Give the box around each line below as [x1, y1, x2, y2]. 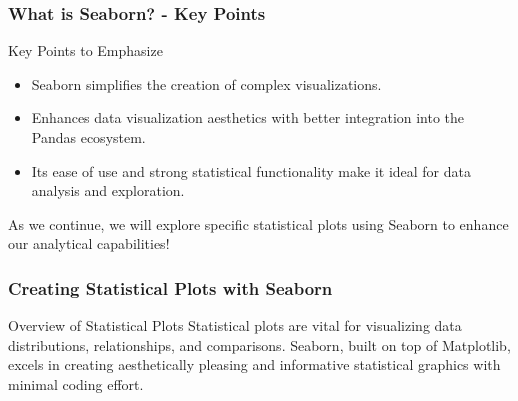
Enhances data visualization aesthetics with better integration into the [31, 107, 465, 128]
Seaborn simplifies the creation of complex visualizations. [31, 73, 382, 94]
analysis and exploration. [31, 180, 185, 201]
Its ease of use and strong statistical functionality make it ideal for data [31, 160, 471, 181]
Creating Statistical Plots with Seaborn [8, 275, 333, 300]
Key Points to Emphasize [8, 40, 163, 61]
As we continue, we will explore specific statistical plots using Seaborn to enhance [8, 213, 509, 234]
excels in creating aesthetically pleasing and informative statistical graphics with [8, 354, 501, 375]
